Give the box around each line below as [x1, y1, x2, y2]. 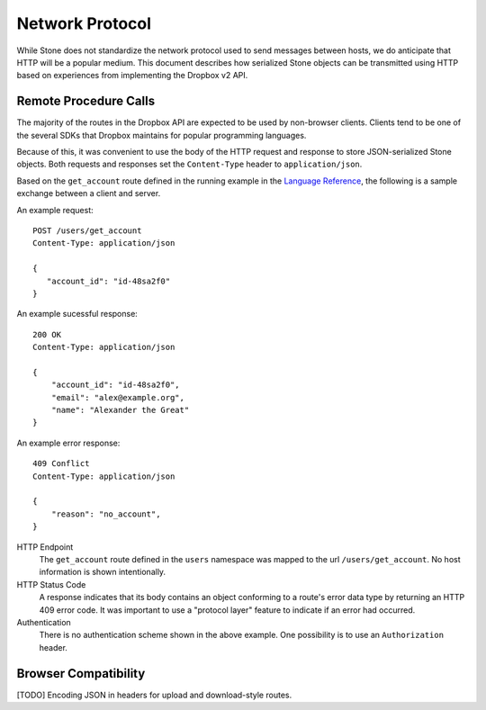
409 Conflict [32, 459, 90, 469]
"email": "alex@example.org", [50, 392, 184, 402]
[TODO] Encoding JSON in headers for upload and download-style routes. [16, 689, 292, 700]
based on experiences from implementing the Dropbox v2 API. [16, 70, 248, 81]
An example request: [16, 204, 94, 215]
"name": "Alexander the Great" [50, 405, 190, 416]
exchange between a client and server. [16, 188, 161, 199]
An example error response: [16, 437, 121, 448]
